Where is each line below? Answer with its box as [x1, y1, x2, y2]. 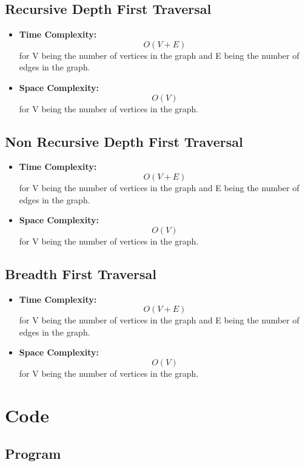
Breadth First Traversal [5, 264, 156, 283]
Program [5, 444, 61, 463]
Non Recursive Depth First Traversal [5, 132, 243, 150]
